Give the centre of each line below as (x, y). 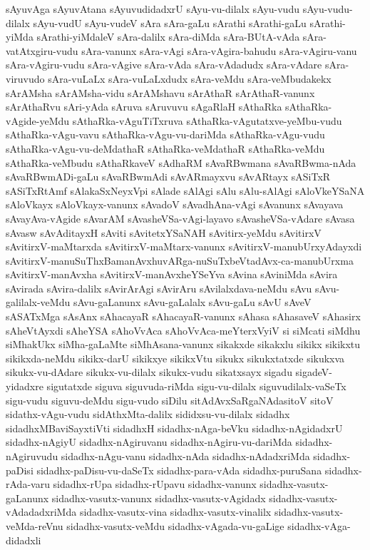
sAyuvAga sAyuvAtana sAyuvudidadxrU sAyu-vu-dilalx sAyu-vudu (153, 9)
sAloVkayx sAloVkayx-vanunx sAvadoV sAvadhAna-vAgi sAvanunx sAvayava (175, 204)
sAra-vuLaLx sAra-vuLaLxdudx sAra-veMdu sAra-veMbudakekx (190, 78)
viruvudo (25, 78)
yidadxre (25, 386)
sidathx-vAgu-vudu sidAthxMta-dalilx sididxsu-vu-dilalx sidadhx (148, 414)
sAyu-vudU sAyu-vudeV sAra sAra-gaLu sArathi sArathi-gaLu (170, 22)
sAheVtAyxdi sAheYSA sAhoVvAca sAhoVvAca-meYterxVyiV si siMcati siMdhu (183, 330)
